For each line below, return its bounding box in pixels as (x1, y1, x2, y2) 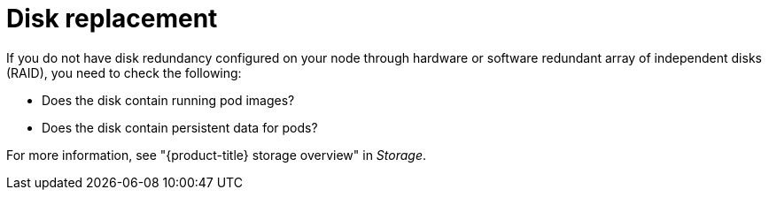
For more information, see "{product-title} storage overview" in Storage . (6, 147, 427, 163)
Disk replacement (6, 4, 218, 34)
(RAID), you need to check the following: (6, 64, 242, 80)
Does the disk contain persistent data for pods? (42, 119, 318, 135)
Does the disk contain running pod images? (42, 92, 295, 108)
